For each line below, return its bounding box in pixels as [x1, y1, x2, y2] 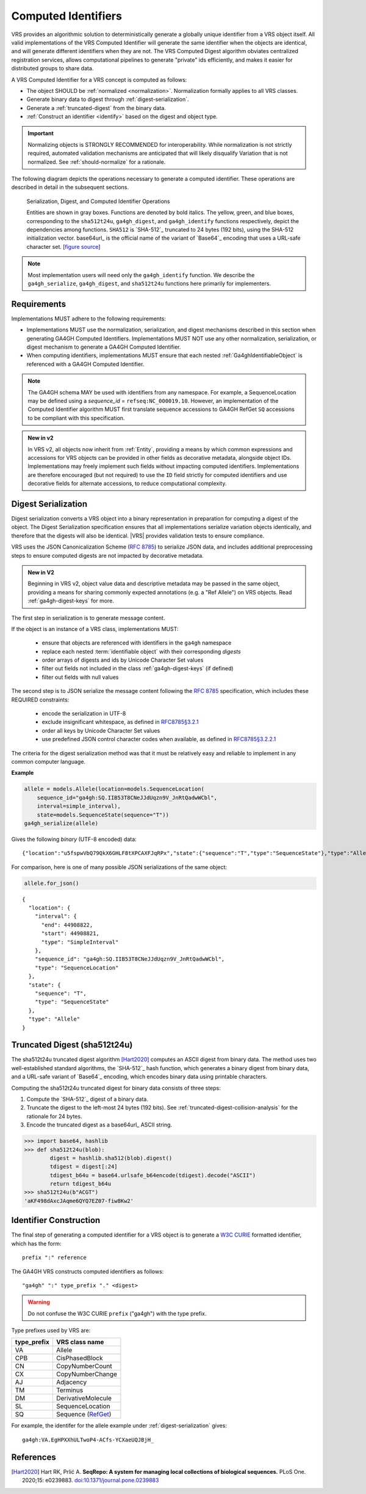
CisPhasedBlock [56, 1354, 103, 1363]
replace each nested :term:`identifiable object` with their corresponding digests [41, 648, 241, 655]
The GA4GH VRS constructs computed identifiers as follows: [11, 1268, 164, 1275]
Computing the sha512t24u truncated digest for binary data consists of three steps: [11, 1084, 221, 1092]
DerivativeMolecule [56, 1394, 112, 1403]
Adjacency [56, 1378, 87, 1386]
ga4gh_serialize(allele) [24, 819, 99, 827]
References [11, 1452, 56, 1462]
